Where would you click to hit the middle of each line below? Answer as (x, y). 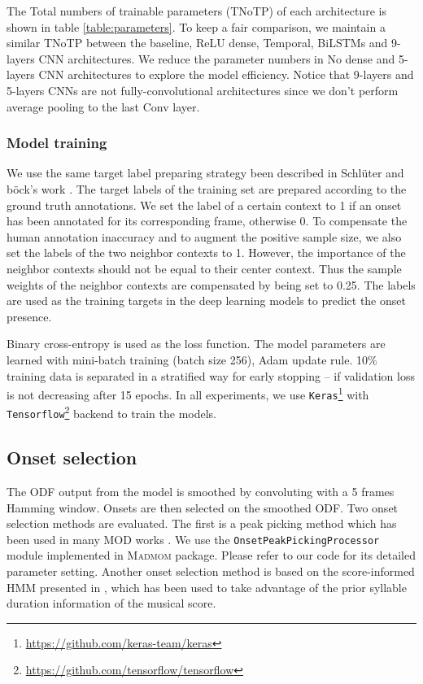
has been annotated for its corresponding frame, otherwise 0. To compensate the (207, 221)
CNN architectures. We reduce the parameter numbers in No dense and (217, 58)
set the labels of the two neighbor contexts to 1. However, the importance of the (206, 253)
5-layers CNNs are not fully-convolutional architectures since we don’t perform (203, 90)
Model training (57, 143)
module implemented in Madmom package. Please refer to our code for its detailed (211, 555)
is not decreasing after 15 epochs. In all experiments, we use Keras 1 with (188, 393)
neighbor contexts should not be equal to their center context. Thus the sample (204, 268)
